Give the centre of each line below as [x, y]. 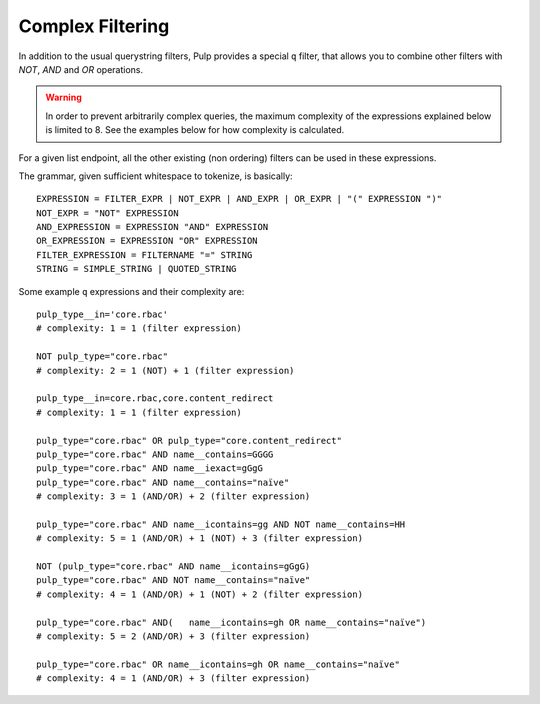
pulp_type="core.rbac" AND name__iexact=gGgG [150, 468]
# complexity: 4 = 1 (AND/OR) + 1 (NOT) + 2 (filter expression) [200, 594]
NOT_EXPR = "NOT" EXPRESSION [107, 213]
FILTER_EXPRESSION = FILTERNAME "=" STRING [144, 254]
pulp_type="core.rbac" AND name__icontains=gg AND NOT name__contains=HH [221, 524]
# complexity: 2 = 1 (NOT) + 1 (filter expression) [165, 370]
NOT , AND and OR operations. [81, 69]
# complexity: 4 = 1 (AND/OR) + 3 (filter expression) [173, 678]
